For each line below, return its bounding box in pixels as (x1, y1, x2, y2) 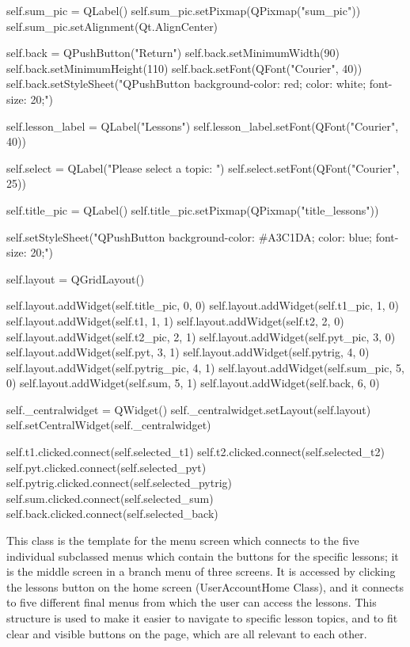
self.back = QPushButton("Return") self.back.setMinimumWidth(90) (6, 44, 340, 61)
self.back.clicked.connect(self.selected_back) (6, 505, 218, 522)
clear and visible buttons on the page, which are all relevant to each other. (6, 625, 367, 641)
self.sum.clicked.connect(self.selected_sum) (6, 489, 214, 506)
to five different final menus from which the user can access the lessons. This (6, 594, 377, 611)
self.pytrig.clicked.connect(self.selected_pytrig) (6, 474, 232, 491)
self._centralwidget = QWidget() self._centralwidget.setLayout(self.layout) (6, 401, 371, 417)
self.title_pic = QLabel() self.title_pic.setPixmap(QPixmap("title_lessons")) (6, 201, 379, 218)
